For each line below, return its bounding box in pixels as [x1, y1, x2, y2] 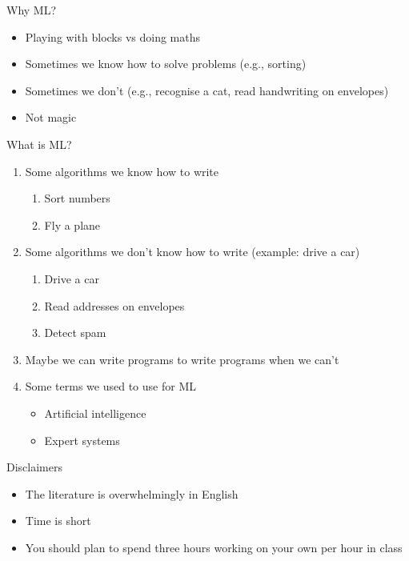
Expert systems [44, 431, 120, 448]
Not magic [25, 109, 77, 126]
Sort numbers [44, 190, 110, 206]
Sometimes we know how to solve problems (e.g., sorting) [25, 55, 307, 72]
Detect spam [44, 324, 106, 341]
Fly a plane [44, 216, 101, 233]
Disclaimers [6, 459, 62, 475]
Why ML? [6, 2, 57, 18]
